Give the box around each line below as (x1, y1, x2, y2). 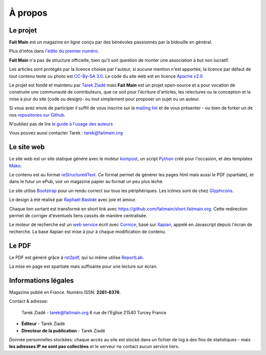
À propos (9, 7, 48, 18)
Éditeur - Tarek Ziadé (21, 321, 65, 327)
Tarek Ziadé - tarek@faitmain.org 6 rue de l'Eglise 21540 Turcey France (21, 309, 166, 315)
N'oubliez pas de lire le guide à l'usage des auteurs (9, 121, 113, 127)
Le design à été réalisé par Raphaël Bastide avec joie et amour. (9, 197, 136, 203)
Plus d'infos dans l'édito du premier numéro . (9, 48, 100, 54)
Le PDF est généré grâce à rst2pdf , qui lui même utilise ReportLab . (9, 254, 144, 260)
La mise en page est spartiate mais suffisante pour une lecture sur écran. (9, 263, 158, 269)
